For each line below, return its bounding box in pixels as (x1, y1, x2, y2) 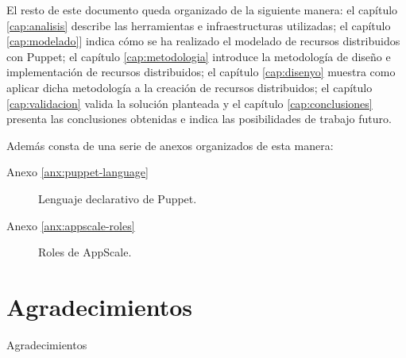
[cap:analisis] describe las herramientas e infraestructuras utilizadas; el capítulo (6, 17, 391, 33)
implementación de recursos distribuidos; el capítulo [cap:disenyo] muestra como (6, 64, 396, 80)
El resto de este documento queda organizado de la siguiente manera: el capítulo (6, 2, 398, 17)
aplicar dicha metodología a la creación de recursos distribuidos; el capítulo (6, 79, 373, 95)
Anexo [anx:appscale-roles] (6, 217, 135, 233)
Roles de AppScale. (38, 244, 132, 260)
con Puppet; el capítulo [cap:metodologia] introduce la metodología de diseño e (6, 48, 391, 64)
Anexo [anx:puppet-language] (6, 164, 149, 180)
